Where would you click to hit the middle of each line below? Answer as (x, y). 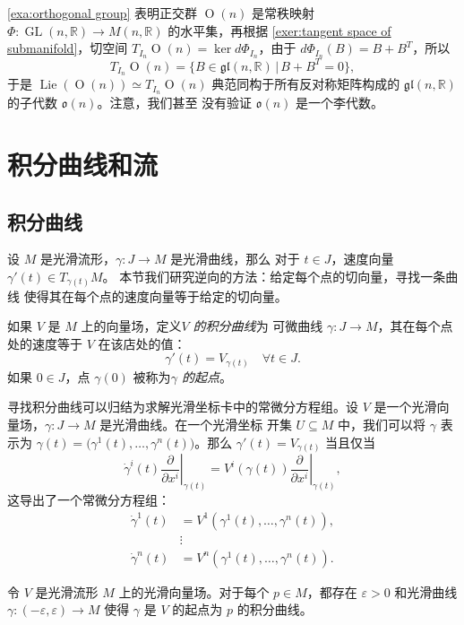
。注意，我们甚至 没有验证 (175, 103)
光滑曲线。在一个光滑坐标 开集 (202, 425)
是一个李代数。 (340, 103)
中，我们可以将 (382, 425)
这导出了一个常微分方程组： (89, 499)
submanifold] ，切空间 (68, 48)
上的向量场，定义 (131, 326)
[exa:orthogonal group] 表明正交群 (103, 13)
